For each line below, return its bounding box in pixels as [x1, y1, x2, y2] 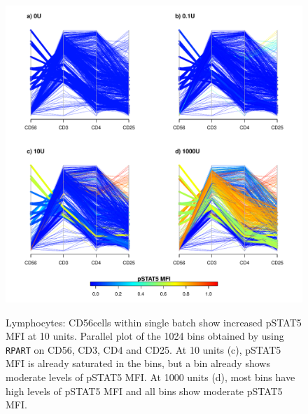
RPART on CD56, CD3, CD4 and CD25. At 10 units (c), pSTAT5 [6, 342, 281, 357]
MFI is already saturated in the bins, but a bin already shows [6, 356, 270, 371]
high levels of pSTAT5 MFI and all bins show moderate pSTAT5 [6, 383, 283, 398]
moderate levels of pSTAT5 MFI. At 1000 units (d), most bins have [6, 370, 295, 385]
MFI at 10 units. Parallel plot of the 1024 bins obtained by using [6, 329, 284, 343]
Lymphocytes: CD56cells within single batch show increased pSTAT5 [6, 315, 302, 329]
